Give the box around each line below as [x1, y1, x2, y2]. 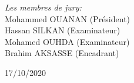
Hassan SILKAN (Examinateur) [5, 24, 120, 36]
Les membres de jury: [5, 1, 82, 13]
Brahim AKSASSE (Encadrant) [5, 47, 119, 59]
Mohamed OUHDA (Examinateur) [5, 35, 130, 47]
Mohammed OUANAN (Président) [5, 12, 130, 25]
